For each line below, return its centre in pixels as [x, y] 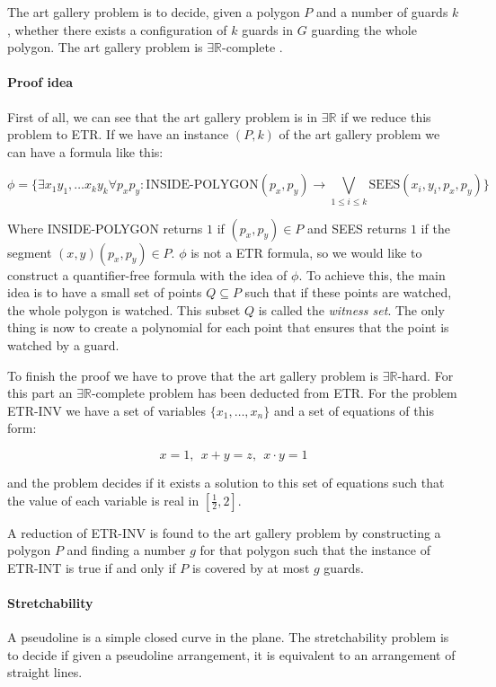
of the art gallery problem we [359, 134]
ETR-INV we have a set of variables [107, 410]
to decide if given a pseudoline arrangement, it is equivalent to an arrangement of [231, 654]
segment [30, 252]
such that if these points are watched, [348, 292]
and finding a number [126, 550]
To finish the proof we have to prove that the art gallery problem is [193, 375]
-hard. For [425, 375]
